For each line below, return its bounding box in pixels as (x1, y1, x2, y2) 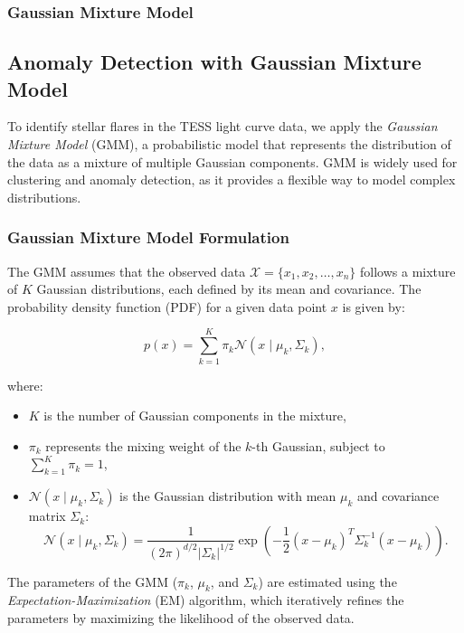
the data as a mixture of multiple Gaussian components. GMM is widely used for (7, 152, 458, 171)
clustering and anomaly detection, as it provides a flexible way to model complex (7, 170, 456, 189)
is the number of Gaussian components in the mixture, (43, 406, 346, 425)
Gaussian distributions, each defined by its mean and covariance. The (36, 279, 421, 298)
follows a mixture (360, 261, 456, 280)
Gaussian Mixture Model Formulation (7, 226, 289, 249)
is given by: (342, 297, 405, 316)
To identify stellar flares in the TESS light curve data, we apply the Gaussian (7, 117, 438, 136)
